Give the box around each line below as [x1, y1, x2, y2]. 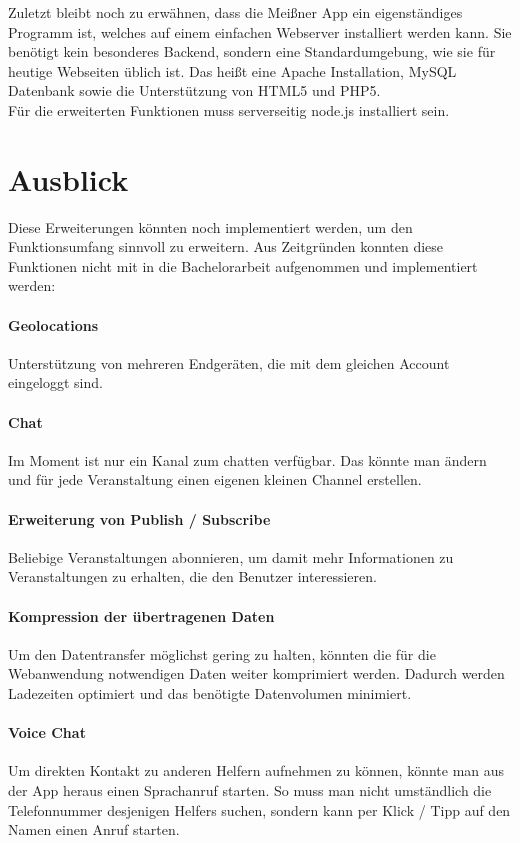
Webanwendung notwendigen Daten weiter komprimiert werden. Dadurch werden [8, 663, 505, 684]
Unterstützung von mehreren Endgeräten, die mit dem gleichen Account [8, 352, 450, 373]
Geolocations [8, 314, 99, 335]
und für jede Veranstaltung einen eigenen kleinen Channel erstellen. [8, 469, 422, 490]
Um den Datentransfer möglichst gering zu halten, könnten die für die [8, 643, 436, 664]
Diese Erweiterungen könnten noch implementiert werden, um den [8, 216, 413, 237]
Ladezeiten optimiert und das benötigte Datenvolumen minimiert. [8, 683, 412, 703]
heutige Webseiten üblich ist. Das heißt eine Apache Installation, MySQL [8, 60, 457, 81]
